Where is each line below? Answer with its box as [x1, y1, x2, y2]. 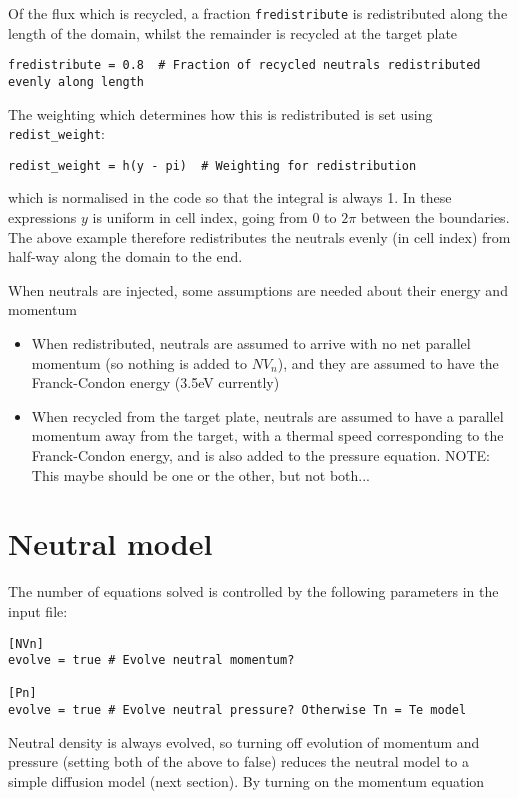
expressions [8, 207, 77, 228]
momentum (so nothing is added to [31, 352, 248, 373]
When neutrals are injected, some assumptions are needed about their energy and [8, 279, 508, 300]
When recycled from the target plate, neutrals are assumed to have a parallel [31, 405, 504, 426]
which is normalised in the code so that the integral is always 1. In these [8, 187, 452, 208]
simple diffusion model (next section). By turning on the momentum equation [8, 770, 485, 791]
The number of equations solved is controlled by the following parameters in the [8, 581, 499, 602]
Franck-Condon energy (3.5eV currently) [31, 372, 280, 393]
